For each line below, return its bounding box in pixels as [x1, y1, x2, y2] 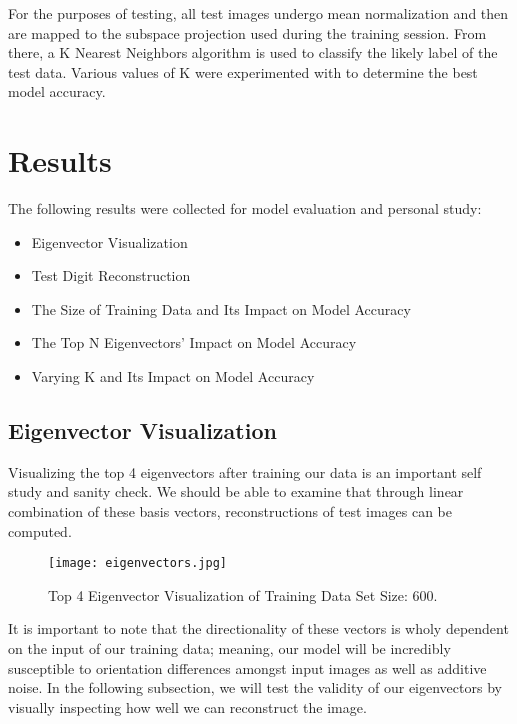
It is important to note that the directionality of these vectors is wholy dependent [8, 618, 509, 639]
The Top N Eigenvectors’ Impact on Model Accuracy [31, 332, 357, 353]
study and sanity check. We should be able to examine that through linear [8, 481, 464, 502]
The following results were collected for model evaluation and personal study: [8, 198, 482, 219]
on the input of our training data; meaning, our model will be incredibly [8, 638, 451, 659]
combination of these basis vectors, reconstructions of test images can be [8, 501, 453, 522]
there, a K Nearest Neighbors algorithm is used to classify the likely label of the [8, 42, 498, 63]
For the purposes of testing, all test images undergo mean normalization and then [8, 3, 509, 23]
